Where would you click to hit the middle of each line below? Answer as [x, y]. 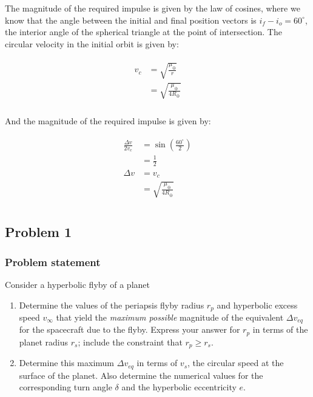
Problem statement [53, 262]
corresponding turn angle [66, 387]
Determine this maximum [67, 363]
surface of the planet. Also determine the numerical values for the [141, 375]
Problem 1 [38, 232]
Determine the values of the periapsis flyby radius [112, 305]
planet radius [44, 342]
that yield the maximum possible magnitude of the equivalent [170, 317]
